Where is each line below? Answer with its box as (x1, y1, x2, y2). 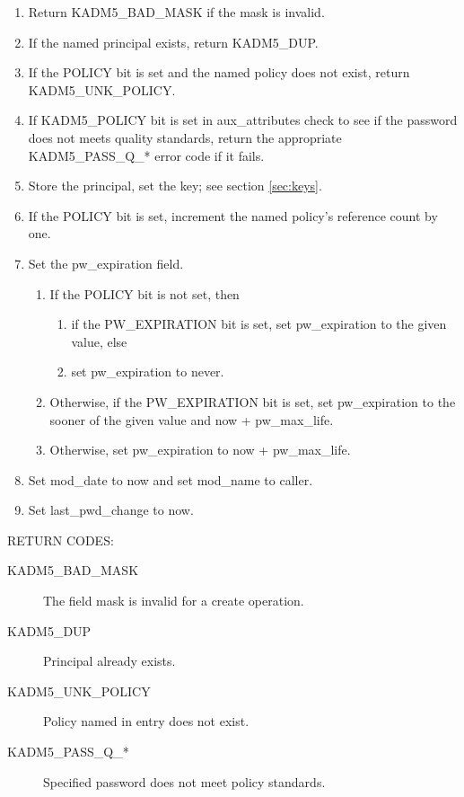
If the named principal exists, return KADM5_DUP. (28, 32, 319, 51)
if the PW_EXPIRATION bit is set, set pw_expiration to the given (71, 314, 447, 333)
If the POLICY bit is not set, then (49, 284, 240, 303)
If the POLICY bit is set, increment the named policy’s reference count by (28, 206, 438, 225)
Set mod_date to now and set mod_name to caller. (28, 470, 313, 489)
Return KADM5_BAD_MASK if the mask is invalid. (28, 3, 325, 21)
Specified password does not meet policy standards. (43, 772, 326, 791)
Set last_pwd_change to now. (28, 500, 194, 519)
